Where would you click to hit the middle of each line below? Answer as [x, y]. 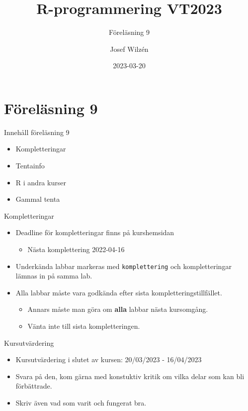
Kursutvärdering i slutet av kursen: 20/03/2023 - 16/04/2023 [109, 359]
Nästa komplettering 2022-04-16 [76, 249]
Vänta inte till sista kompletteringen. [84, 326]
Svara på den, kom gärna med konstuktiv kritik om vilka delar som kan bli [130, 376]
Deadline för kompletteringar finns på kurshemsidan [95, 232]
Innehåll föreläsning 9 [37, 132]
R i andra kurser [41, 182]
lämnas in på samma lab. [54, 276]
